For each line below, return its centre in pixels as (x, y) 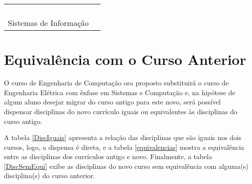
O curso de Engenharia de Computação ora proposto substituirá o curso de (116, 83)
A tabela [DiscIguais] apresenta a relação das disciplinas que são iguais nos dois (123, 137)
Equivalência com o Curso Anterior (125, 59)
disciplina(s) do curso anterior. (50, 175)
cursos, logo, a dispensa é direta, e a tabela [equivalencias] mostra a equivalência (124, 147)
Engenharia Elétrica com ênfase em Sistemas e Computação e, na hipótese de (120, 92)
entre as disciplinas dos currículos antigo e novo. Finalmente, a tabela (108, 156)
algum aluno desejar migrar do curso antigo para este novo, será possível (113, 102)
